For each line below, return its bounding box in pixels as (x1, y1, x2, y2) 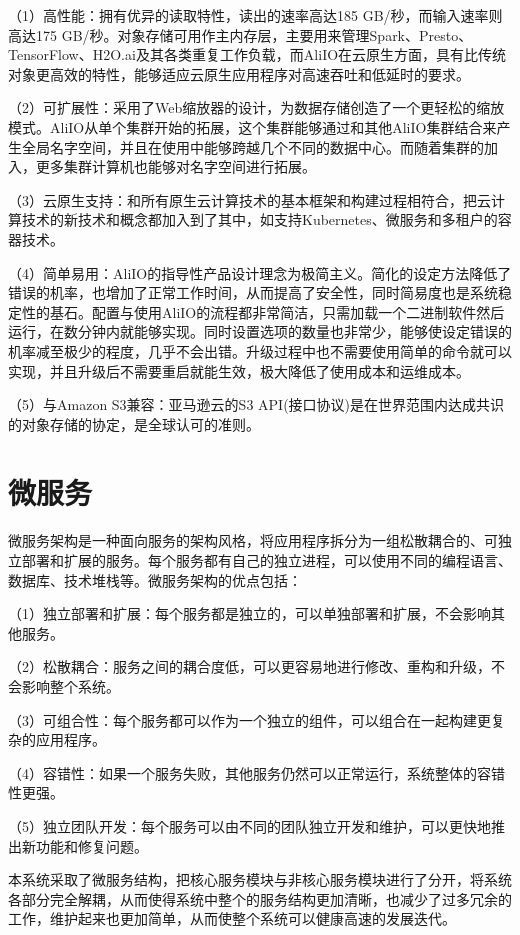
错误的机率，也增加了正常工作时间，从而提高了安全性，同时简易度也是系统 (8, 282, 498, 303)
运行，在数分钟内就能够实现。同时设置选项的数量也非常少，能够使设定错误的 (8, 321, 512, 342)
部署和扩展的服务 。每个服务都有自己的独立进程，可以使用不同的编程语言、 (21, 550, 512, 570)
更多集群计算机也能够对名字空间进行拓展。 (35, 156, 316, 177)
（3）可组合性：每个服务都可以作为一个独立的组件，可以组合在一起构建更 (8, 709, 491, 730)
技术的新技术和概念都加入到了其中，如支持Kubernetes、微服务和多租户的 (21, 209, 498, 230)
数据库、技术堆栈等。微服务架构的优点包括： (8, 569, 302, 590)
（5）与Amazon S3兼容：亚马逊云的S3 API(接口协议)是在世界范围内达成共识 (8, 394, 505, 415)
